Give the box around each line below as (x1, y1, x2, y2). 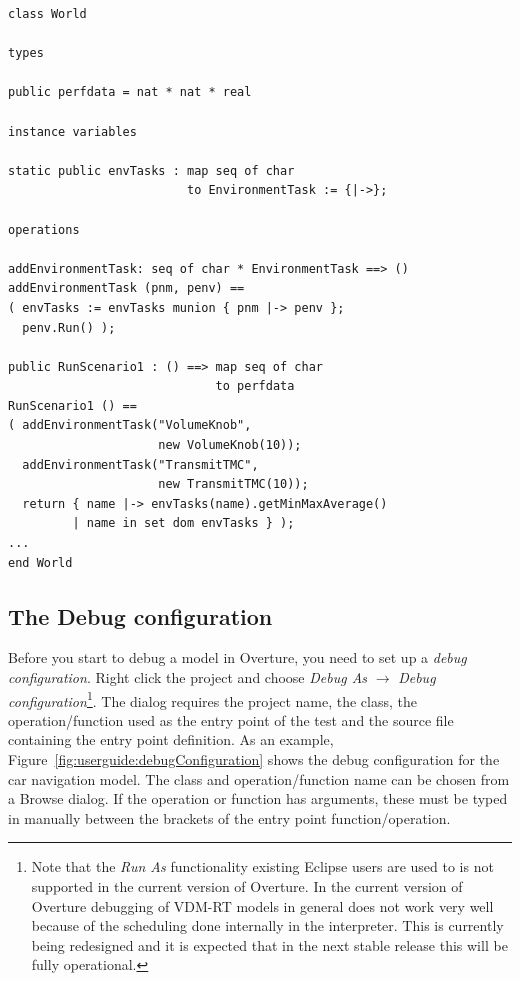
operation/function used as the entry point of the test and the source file (8, 709, 454, 730)
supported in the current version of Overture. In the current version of (31, 876, 463, 897)
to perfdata (215, 379, 295, 394)
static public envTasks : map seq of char (8, 163, 295, 178)
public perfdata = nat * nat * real (8, 85, 252, 100)
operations (8, 222, 80, 237)
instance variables (8, 124, 137, 139)
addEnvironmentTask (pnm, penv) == (8, 281, 245, 296)
